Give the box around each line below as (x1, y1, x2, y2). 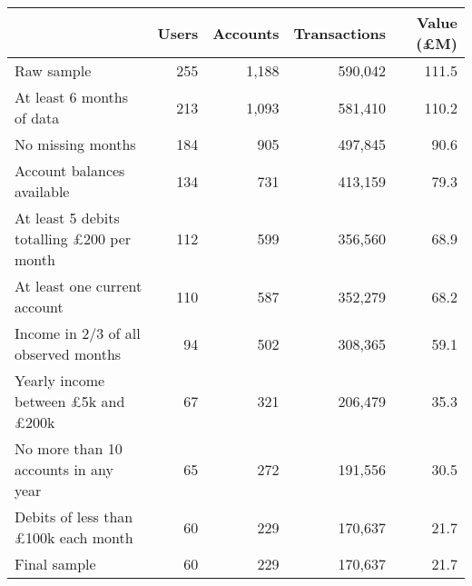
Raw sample (15, 60, 92, 81)
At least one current (15, 275, 143, 296)
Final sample (15, 553, 96, 574)
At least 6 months (15, 86, 129, 107)
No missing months (15, 134, 136, 154)
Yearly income (15, 370, 105, 391)
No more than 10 (15, 438, 123, 459)
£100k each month (15, 527, 133, 548)
